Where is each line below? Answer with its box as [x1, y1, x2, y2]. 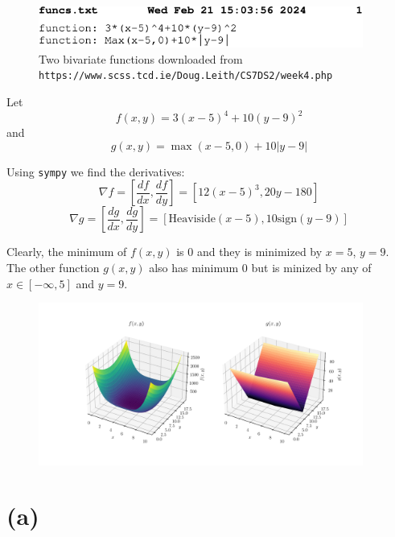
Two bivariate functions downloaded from [39, 50, 243, 67]
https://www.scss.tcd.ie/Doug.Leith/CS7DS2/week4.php [39, 70, 333, 82]
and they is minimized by [196, 243, 323, 260]
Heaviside [168, 213, 216, 225]
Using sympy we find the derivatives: [6, 163, 185, 180]
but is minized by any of [251, 259, 372, 276]
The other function [6, 259, 100, 276]
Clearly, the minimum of [6, 243, 127, 260]
